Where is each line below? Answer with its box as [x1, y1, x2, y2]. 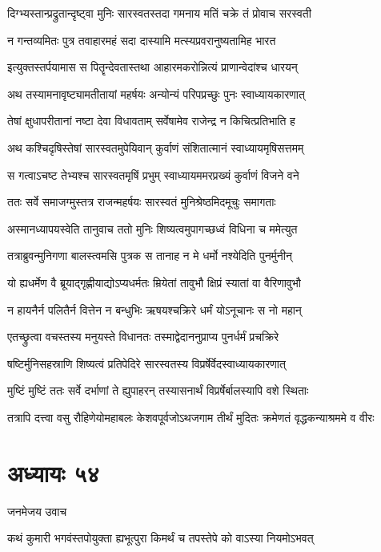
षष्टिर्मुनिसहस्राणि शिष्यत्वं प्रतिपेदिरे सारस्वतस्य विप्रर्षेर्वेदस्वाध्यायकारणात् [7, 355, 286, 371]
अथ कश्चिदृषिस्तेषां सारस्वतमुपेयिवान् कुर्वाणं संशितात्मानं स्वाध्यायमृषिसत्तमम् [7, 139, 304, 156]
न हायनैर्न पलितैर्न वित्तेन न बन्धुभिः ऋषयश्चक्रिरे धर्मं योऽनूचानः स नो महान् [7, 301, 302, 318]
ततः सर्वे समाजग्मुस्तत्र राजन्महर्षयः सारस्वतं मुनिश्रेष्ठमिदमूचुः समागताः [7, 193, 276, 210]
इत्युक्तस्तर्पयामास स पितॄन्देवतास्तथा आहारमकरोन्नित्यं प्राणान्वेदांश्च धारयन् [7, 59, 298, 75]
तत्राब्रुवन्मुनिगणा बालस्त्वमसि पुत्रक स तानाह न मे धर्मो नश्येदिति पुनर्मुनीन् [7, 247, 292, 264]
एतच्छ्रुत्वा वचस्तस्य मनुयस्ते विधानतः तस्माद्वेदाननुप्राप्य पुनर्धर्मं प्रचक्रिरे [7, 328, 279, 345]
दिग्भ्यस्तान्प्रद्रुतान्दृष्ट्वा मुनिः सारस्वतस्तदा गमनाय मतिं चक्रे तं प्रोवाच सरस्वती [7, 5, 311, 21]
